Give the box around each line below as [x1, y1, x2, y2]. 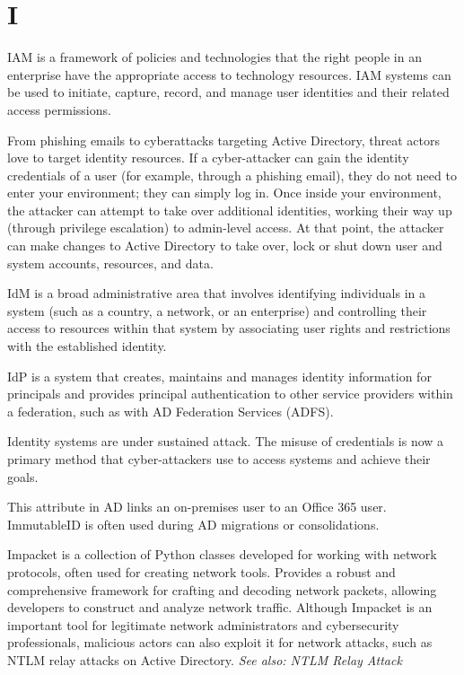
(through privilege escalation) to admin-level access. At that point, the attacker [7, 218, 444, 237]
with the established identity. [7, 337, 167, 355]
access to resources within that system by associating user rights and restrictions [7, 319, 451, 337]
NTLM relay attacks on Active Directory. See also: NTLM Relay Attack [7, 650, 402, 669]
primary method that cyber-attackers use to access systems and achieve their [7, 450, 431, 468]
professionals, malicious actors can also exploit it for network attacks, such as [7, 633, 433, 652]
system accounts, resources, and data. [7, 253, 214, 272]
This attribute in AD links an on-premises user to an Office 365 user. [7, 497, 387, 516]
